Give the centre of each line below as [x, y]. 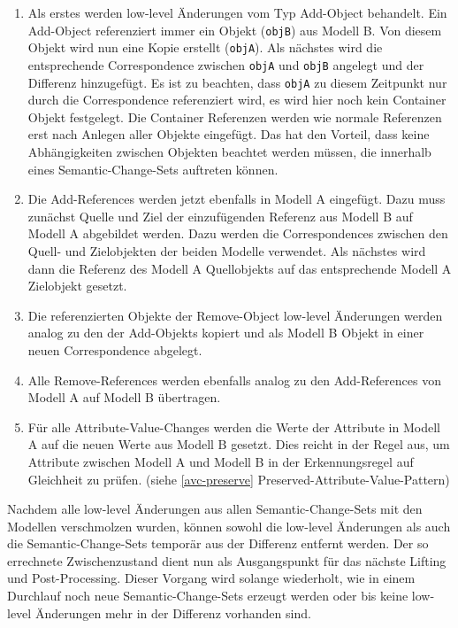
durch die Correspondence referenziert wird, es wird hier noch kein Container [237, 100]
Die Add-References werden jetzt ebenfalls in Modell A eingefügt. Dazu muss [237, 199]
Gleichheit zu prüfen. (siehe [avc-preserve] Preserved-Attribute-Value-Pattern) [239, 479]
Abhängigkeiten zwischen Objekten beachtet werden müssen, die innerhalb [229, 151]
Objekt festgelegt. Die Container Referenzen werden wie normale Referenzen [235, 116]
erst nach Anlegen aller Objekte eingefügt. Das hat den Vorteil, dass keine [229, 134]
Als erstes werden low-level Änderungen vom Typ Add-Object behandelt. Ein [237, 12]
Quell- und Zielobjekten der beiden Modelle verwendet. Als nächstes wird [227, 250]
